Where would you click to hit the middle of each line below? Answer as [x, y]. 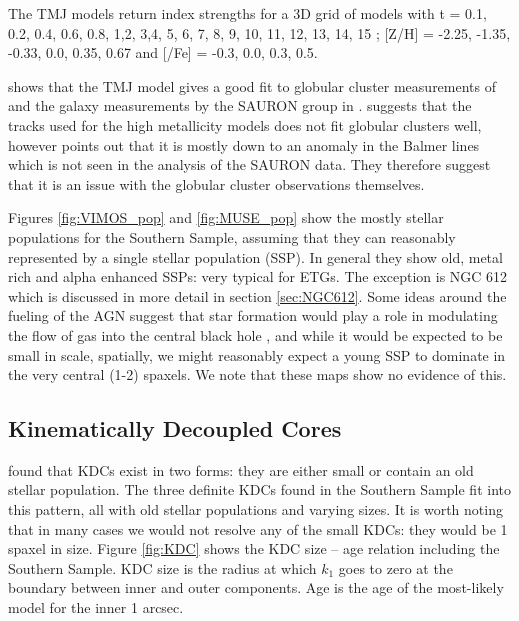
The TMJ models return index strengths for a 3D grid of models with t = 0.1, [247, 13]
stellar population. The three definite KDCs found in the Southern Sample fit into [259, 489]
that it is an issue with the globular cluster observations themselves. [216, 183]
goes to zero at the [395, 567]
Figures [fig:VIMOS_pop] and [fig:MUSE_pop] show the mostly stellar [226, 217]
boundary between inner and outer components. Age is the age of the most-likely [256, 587]
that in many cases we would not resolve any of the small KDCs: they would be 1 [258, 528]
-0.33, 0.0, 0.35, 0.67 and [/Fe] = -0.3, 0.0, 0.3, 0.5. [163, 52]
